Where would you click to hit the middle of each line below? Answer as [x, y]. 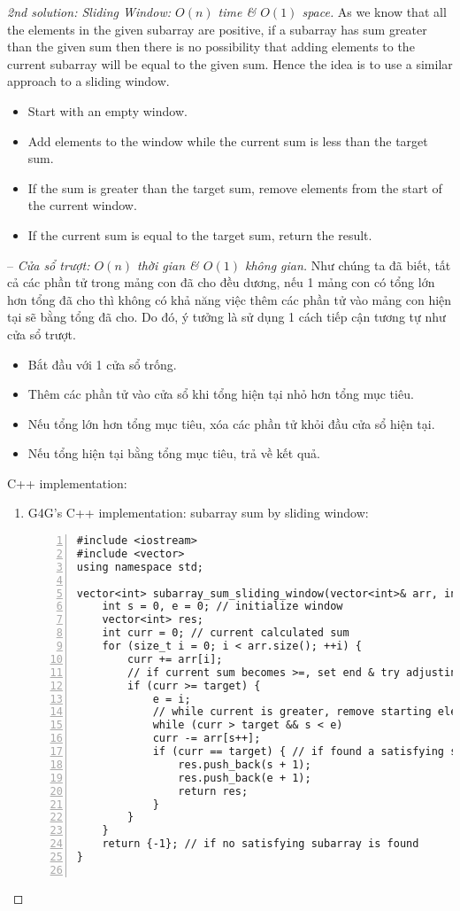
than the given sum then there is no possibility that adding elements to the [211, 47]
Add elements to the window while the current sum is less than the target [228, 140]
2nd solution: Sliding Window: [89, 12]
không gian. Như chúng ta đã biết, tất [348, 265]
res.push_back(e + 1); [245, 778]
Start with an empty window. [107, 110]
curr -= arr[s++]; [207, 739]
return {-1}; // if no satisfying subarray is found [261, 844]
